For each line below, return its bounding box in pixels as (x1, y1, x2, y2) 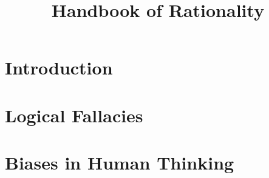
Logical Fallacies (5, 102, 143, 127)
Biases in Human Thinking (5, 150, 234, 175)
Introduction (5, 55, 113, 80)
